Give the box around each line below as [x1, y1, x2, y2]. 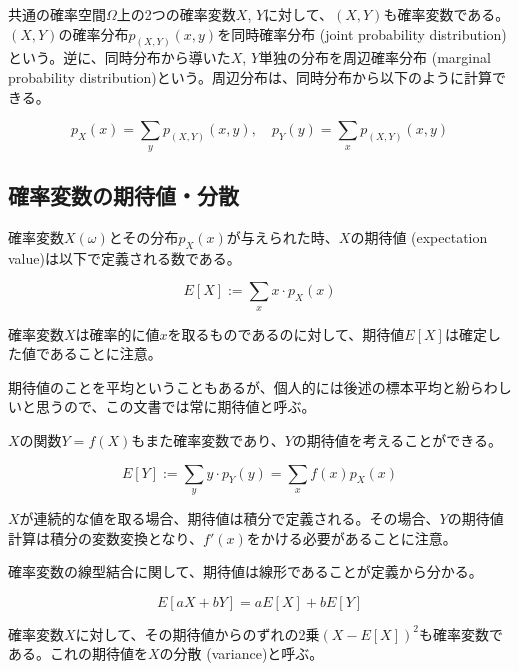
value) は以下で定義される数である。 [8, 247, 241, 268]
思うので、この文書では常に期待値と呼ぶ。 [35, 396, 316, 417]
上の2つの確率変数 [116, 4, 236, 24]
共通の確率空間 [8, 4, 106, 24]
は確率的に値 [75, 323, 160, 344]
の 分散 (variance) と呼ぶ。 [159, 643, 324, 664]
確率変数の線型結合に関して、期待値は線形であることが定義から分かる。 [8, 561, 483, 582]
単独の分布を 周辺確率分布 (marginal [259, 47, 491, 68]
